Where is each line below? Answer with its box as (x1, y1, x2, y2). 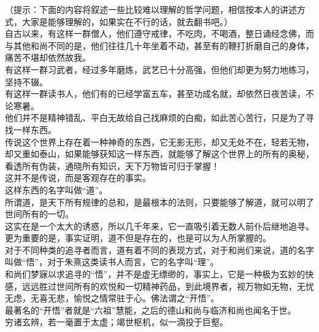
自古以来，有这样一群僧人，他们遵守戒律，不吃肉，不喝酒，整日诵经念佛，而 (5, 27, 314, 40)
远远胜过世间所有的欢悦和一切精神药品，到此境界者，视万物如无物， (21, 279, 297, 292)
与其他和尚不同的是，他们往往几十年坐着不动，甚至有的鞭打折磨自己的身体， (5, 39, 314, 52)
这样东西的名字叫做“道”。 (5, 183, 108, 196)
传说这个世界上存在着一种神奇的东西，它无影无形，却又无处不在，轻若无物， (5, 135, 314, 148)
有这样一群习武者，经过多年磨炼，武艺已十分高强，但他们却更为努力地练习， (5, 63, 314, 75)
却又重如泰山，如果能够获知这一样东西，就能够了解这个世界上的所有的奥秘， (5, 147, 314, 160)
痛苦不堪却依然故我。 (5, 51, 91, 64)
